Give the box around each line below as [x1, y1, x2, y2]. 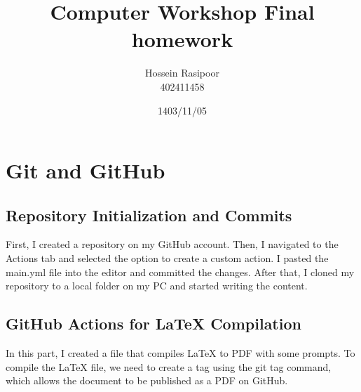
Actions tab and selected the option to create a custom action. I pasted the [6, 251, 329, 266]
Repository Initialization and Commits [6, 204, 292, 226]
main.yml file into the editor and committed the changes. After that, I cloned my [6, 264, 355, 279]
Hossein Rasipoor [145, 65, 219, 80]
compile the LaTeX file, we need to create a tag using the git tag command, [6, 359, 332, 374]
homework [131, 25, 233, 53]
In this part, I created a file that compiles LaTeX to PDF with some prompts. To [6, 346, 355, 360]
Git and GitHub [6, 156, 165, 185]
